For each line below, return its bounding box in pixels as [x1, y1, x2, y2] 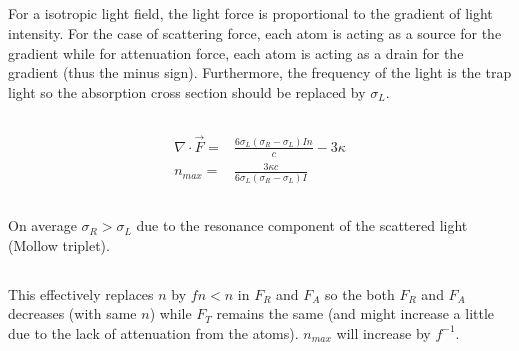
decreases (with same [8, 303, 137, 324]
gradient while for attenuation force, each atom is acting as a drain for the [8, 42, 464, 63]
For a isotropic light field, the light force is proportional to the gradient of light [8, 3, 493, 24]
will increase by [336, 322, 431, 343]
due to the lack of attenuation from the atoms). [8, 322, 299, 343]
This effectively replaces [8, 283, 154, 304]
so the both [325, 283, 395, 304]
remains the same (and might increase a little [216, 303, 495, 324]
